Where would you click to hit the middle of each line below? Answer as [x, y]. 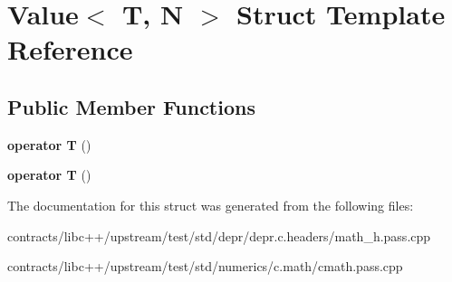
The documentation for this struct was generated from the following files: [211, 205]
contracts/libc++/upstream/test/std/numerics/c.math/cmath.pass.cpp [205, 266]
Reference [70, 49]
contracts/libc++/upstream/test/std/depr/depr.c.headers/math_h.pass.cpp [219, 235]
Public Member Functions [131, 106]
